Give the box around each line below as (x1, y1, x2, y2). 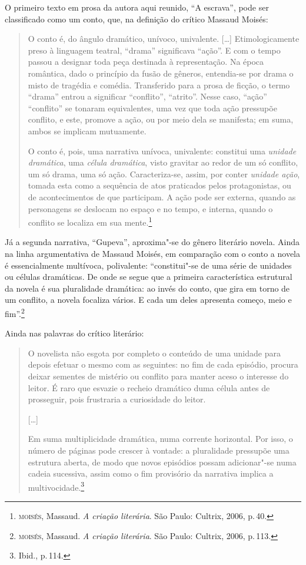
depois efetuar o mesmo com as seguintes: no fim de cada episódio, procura (28, 358, 298, 371)
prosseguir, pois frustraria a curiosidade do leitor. (28, 393, 206, 405)
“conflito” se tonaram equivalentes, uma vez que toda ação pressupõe (28, 101, 277, 114)
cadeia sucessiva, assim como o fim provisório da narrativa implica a (28, 467, 274, 480)
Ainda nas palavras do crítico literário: (5, 327, 144, 339)
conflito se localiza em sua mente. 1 (28, 214, 152, 228)
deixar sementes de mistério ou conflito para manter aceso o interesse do (28, 369, 289, 382)
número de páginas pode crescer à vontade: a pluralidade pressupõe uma (28, 444, 290, 456)
